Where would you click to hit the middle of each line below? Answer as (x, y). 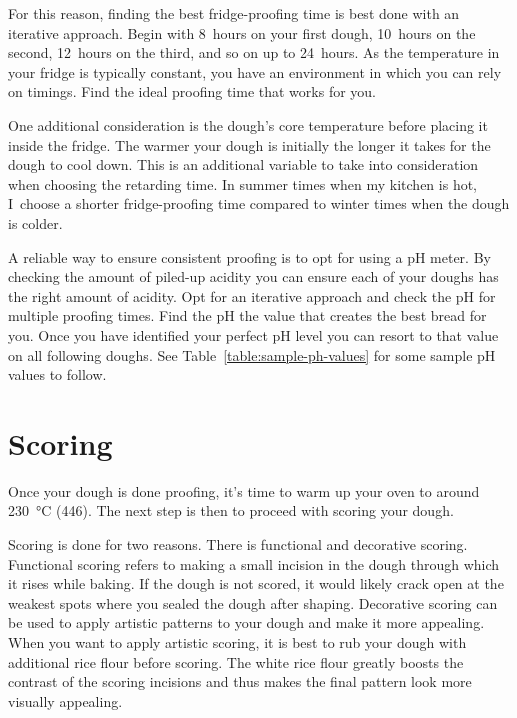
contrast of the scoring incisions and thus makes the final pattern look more (240, 681)
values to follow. (57, 374)
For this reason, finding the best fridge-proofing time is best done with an (234, 13)
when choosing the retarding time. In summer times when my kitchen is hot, (242, 183)
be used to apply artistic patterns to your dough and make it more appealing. (246, 622)
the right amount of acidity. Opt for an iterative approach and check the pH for (252, 295)
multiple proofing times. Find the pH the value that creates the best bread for (247, 315)
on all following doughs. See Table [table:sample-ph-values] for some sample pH (252, 354)
